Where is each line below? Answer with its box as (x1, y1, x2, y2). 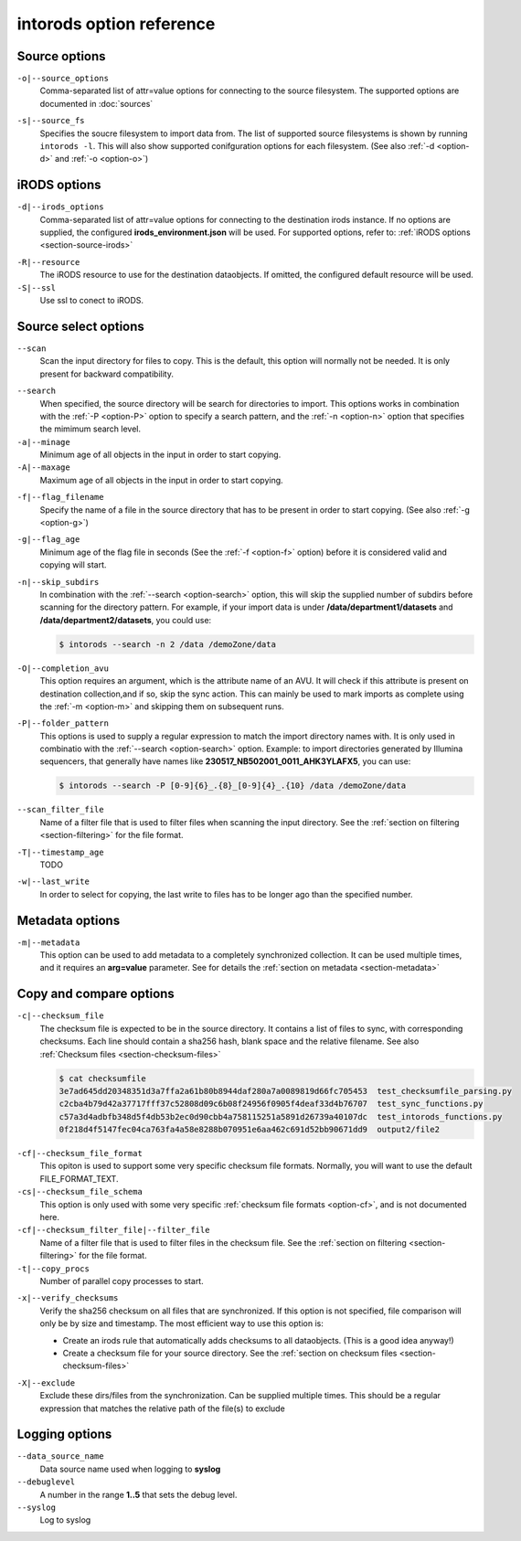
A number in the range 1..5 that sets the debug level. (39, 1489, 238, 1500)
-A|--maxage (16, 462, 70, 473)
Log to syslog (39, 1514, 91, 1525)
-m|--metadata (16, 937, 80, 948)
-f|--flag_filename (16, 492, 104, 503)
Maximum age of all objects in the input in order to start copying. (39, 474, 283, 485)
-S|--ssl (16, 282, 57, 292)
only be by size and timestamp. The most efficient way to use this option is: (39, 1318, 324, 1329)
